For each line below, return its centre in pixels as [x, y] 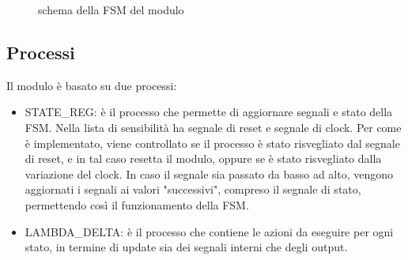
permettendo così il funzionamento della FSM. [137, 204]
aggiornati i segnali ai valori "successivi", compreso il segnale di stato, [193, 189]
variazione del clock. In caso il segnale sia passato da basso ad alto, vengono [209, 173]
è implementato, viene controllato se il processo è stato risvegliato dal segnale [212, 143]
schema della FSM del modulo [111, 9]
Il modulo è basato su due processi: [92, 85]
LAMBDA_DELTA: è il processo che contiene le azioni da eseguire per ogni [209, 231]
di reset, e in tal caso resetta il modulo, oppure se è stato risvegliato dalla [203, 158]
